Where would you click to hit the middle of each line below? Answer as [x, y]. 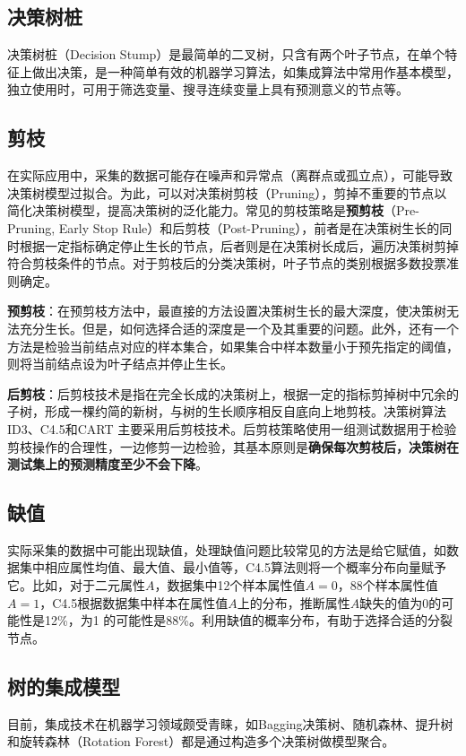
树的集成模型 [64, 686]
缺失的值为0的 [401, 602]
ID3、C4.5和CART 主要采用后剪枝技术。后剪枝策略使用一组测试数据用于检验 [232, 428]
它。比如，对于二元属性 [76, 585]
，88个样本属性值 [388, 585]
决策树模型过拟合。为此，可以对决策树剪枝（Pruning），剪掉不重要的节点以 [227, 192]
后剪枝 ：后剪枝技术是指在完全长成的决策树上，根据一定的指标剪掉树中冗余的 [233, 393]
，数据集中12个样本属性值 [230, 585]
